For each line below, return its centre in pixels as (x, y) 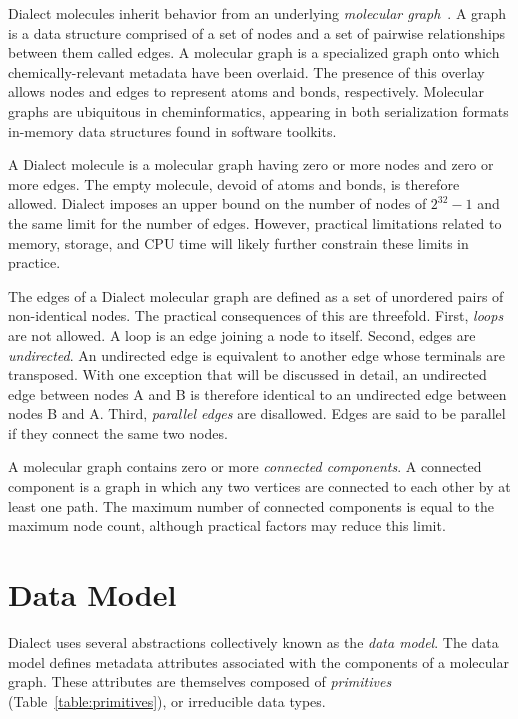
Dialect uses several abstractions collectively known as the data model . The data (253, 641)
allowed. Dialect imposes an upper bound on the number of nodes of (217, 203)
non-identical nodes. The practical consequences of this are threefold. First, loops (256, 315)
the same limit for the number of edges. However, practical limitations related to (255, 222)
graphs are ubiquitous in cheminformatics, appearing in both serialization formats (258, 110)
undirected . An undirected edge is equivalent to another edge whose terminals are (256, 354)
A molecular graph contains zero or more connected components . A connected (245, 466)
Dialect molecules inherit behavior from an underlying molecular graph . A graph (257, 13)
